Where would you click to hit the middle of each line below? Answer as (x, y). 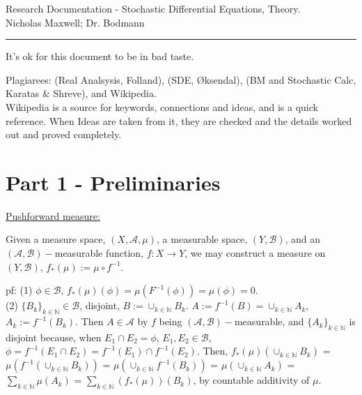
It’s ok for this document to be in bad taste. (100, 56)
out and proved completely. (64, 134)
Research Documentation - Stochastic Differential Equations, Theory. (153, 8)
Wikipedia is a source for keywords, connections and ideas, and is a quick (162, 106)
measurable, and (269, 321)
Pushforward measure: (53, 215)
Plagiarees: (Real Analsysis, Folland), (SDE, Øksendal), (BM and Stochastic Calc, (181, 79)
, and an (303, 239)
